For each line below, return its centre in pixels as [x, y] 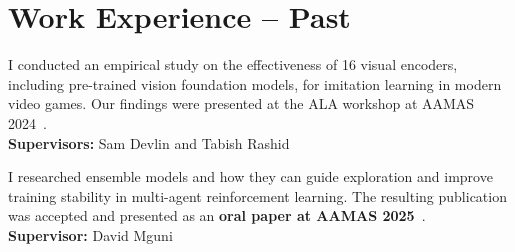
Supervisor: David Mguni [90, 234]
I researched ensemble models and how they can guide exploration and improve [250, 176]
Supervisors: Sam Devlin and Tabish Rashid [149, 142]
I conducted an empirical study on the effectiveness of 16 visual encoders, [233, 64]
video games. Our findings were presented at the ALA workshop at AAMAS [241, 103]
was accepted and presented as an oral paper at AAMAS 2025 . [217, 215]
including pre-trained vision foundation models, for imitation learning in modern [255, 83]
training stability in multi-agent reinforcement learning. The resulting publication [257, 195]
